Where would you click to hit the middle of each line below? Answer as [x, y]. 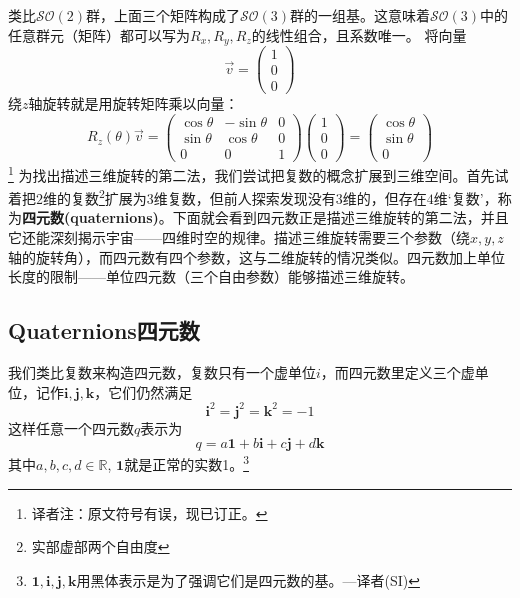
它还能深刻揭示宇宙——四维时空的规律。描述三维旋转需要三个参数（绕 [239, 237]
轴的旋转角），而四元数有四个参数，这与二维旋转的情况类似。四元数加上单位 [256, 256]
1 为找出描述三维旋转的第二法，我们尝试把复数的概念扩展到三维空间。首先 [251, 173]
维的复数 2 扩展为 [95, 196]
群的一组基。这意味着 [360, 15]
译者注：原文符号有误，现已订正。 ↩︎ [149, 512]
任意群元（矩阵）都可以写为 [99, 34]
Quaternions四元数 [104, 330]
